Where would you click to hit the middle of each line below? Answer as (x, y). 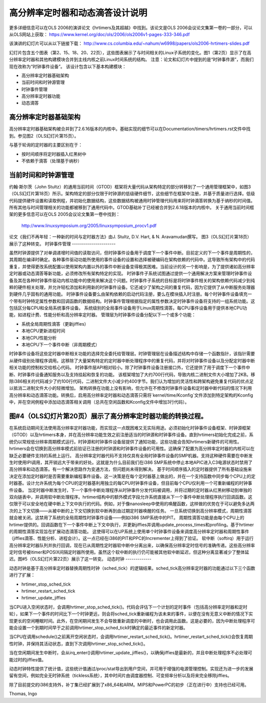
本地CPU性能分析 (39, 337)
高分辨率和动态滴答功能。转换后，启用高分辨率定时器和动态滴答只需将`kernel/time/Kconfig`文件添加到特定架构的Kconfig (131, 395)
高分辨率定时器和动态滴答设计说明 (78, 13)
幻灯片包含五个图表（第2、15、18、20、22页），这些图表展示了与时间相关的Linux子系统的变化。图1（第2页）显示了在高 (130, 52)
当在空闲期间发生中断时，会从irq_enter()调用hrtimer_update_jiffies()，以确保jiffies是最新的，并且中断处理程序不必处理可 (131, 653)
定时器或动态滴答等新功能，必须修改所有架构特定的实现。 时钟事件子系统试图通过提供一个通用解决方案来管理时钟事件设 (131, 273)
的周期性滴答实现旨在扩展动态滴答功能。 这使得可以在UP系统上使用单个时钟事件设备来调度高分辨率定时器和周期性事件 (129, 531)
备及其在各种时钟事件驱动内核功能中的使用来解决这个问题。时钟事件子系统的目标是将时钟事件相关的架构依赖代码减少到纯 (132, 280)
